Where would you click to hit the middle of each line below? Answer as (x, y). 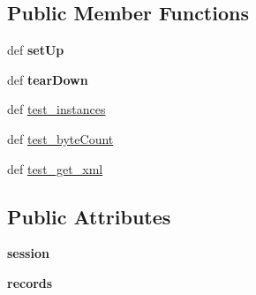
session (28, 253)
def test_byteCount (60, 138)
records (30, 282)
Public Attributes (89, 216)
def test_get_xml (55, 168)
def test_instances (56, 109)
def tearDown (48, 79)
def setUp (36, 50)
